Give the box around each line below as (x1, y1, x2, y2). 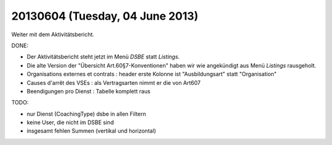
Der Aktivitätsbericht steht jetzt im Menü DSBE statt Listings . (26, 53, 180, 61)
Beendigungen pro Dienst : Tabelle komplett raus (26, 87, 151, 95)
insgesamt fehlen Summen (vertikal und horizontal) (26, 127, 156, 135)
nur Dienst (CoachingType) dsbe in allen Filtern (26, 110, 146, 117)
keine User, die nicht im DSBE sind (26, 119, 114, 126)
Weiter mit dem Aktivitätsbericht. (11, 31, 95, 38)
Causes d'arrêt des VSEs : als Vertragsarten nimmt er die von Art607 (26, 79, 201, 86)
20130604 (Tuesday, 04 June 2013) (11, 9, 199, 23)
